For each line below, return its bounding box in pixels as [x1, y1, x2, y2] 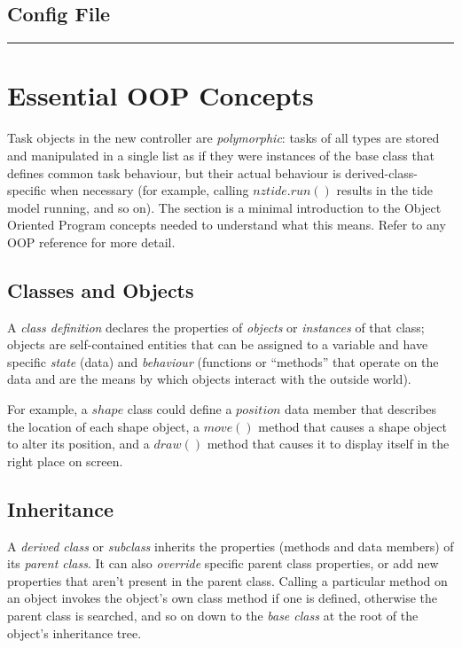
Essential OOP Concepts [7, 77, 314, 113]
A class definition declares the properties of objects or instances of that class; [7, 317, 425, 336]
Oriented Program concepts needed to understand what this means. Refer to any [7, 215, 446, 234]
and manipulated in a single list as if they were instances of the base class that [7, 145, 435, 164]
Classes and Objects [7, 276, 194, 303]
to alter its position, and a [7, 434, 150, 453]
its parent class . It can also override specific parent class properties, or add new [7, 554, 439, 573]
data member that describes [285, 400, 437, 418]
